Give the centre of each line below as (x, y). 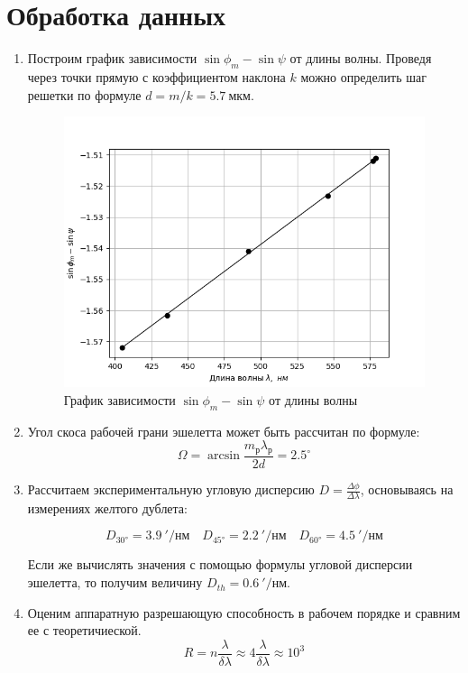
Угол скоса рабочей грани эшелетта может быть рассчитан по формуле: (224, 431)
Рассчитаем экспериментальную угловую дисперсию (171, 489)
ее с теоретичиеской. (84, 630)
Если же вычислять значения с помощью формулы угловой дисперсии (220, 564)
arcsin (224, 456)
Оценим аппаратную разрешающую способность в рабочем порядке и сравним (244, 612)
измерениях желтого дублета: (107, 507)
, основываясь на (407, 489)
